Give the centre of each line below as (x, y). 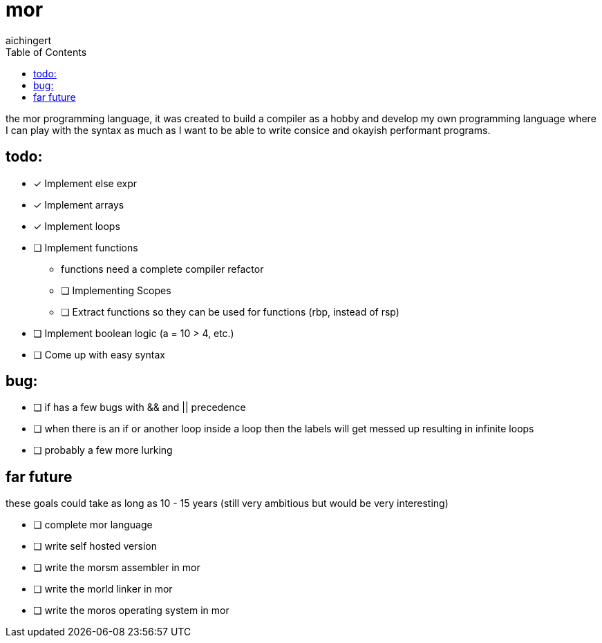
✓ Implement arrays (79, 204)
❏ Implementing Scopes (116, 290)
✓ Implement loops (77, 226)
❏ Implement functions (86, 247)
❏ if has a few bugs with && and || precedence (140, 407)
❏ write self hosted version (95, 546)
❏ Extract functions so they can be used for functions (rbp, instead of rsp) (230, 311)
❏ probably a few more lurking (103, 450)
